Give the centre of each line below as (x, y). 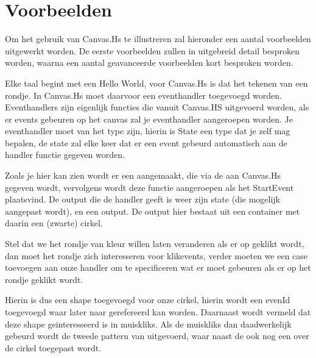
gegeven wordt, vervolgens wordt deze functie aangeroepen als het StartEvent (149, 187)
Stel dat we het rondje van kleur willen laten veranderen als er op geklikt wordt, (155, 244)
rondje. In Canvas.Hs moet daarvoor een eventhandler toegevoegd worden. (143, 95)
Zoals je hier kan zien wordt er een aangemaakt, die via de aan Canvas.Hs (143, 175)
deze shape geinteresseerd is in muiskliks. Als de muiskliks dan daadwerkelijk (148, 324)
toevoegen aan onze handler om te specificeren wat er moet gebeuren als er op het (158, 267)
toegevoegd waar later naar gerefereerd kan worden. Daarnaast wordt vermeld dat (158, 312)
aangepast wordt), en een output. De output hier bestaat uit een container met (153, 211)
